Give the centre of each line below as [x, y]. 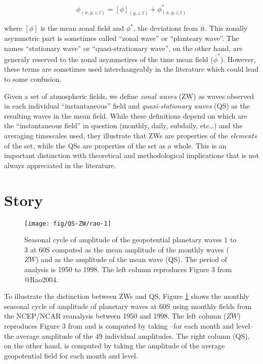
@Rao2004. [41, 279]
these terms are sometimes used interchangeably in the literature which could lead [131, 69]
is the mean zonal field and [82, 28]
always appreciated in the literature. [60, 165]
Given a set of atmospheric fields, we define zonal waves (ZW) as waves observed [129, 96]
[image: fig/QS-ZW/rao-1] [68, 223]
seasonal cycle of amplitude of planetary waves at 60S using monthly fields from [128, 306]
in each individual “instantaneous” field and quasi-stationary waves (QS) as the [127, 106]
